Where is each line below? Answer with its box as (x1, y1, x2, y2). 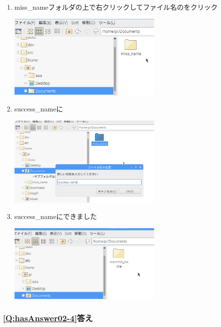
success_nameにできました (14, 211, 97, 221)
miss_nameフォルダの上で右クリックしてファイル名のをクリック (14, 2, 218, 12)
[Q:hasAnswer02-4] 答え (3, 312, 93, 324)
